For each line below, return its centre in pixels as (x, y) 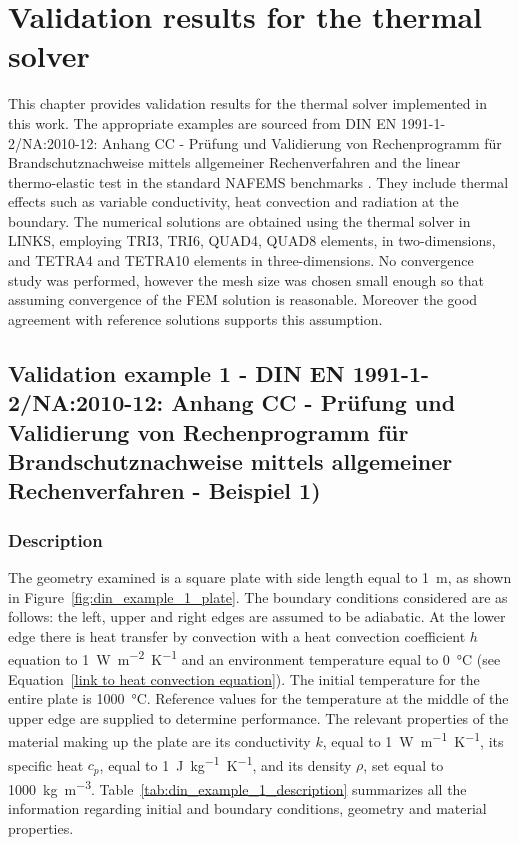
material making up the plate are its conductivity (159, 741)
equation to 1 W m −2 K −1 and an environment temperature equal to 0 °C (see (254, 658)
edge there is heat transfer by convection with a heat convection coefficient (237, 635)
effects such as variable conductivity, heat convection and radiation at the (233, 201)
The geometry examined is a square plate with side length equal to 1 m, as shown (260, 577)
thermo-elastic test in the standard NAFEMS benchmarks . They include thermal (258, 181)
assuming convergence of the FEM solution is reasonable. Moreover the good (243, 299)
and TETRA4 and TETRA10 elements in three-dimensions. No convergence (241, 260)
